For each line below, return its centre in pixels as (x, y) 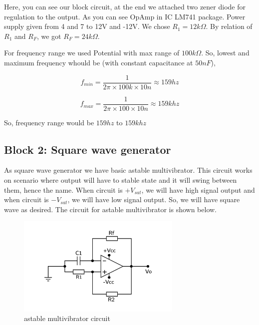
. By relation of (229, 26)
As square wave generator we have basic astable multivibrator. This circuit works (128, 170)
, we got (49, 36)
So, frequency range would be (49, 122)
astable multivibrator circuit (67, 318)
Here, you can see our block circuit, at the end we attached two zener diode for (125, 6)
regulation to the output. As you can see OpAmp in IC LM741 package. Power (125, 16)
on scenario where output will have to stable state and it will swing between (121, 180)
